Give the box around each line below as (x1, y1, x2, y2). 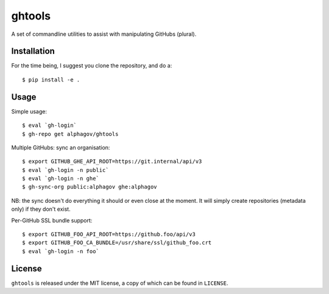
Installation (11, 46, 55, 56)
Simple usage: (11, 108, 48, 115)
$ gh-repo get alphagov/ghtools (22, 131, 119, 137)
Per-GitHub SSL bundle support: (11, 216, 93, 224)
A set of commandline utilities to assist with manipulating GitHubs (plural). (11, 30, 197, 38)
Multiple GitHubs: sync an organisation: (11, 143, 110, 151)
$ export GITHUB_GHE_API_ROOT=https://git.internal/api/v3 (22, 158, 202, 165)
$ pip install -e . (22, 76, 80, 83)
